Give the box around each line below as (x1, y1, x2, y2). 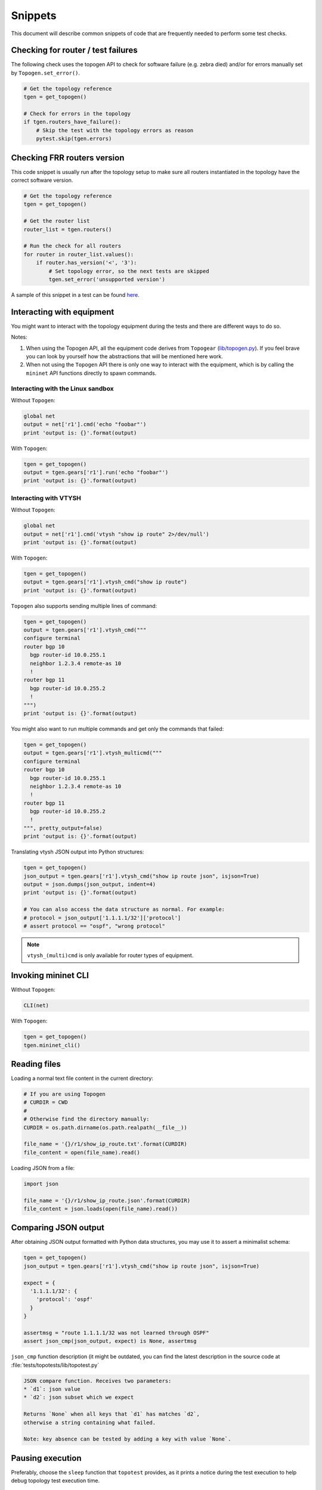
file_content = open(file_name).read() (23, 1149, 140, 1156)
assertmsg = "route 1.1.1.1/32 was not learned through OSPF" (23, 1329, 209, 1336)
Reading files (11, 1058, 61, 1069)
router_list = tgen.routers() (23, 226, 112, 232)
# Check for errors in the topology (23, 110, 131, 117)
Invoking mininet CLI (11, 970, 89, 980)
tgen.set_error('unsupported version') (48, 276, 165, 283)
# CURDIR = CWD (23, 1099, 68, 1106)
